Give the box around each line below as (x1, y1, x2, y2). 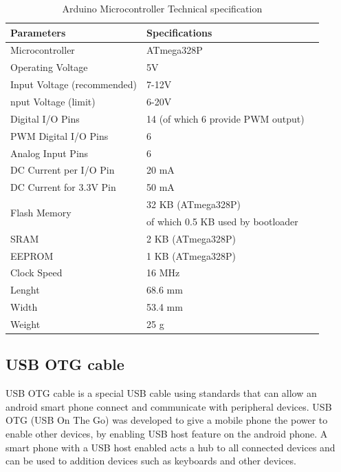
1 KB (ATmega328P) (146, 248, 236, 263)
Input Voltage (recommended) (10, 77, 137, 92)
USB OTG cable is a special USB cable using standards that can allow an (5, 386, 317, 400)
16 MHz (146, 265, 180, 280)
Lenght (10, 283, 40, 297)
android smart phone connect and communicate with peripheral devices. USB (5, 399, 332, 413)
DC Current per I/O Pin (10, 163, 115, 177)
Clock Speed (10, 265, 63, 280)
